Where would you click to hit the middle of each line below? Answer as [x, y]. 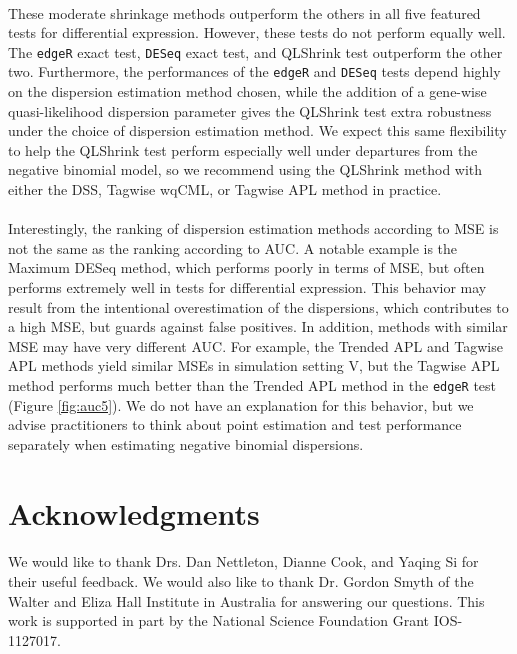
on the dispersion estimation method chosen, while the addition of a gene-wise [247, 91]
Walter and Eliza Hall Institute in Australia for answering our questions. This [246, 600]
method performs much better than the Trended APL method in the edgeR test [252, 385]
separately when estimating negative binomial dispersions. [186, 443]
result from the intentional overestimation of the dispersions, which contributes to [258, 306]
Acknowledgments [134, 512]
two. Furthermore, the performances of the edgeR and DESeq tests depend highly [254, 71]
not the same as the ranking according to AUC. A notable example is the [233, 247]
